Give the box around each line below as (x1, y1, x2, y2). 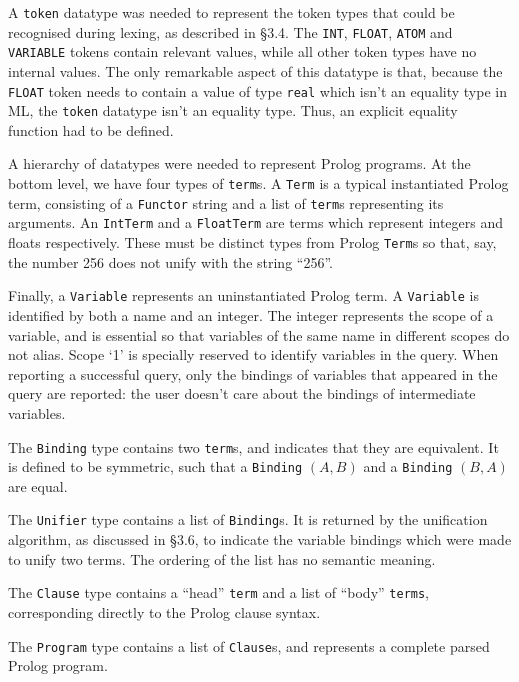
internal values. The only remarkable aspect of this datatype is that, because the (8, 60, 503, 81)
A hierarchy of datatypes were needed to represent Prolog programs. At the (8, 153, 471, 174)
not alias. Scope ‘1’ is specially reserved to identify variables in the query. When (8, 344, 499, 365)
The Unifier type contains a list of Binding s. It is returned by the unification (8, 509, 488, 530)
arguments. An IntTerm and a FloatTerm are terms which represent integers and (8, 212, 504, 233)
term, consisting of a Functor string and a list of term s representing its (8, 192, 444, 213)
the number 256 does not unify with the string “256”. (8, 251, 333, 272)
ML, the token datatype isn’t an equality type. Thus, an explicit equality (8, 100, 458, 121)
